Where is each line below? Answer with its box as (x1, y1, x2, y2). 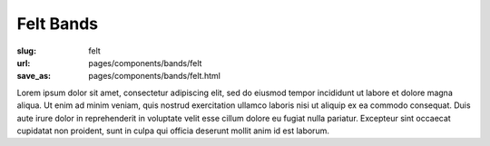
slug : (16, 45, 36, 56)
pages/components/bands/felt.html (88, 71, 221, 82)
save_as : (16, 71, 52, 82)
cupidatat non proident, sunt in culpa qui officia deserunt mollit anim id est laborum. (16, 125, 330, 136)
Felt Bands (16, 14, 99, 34)
